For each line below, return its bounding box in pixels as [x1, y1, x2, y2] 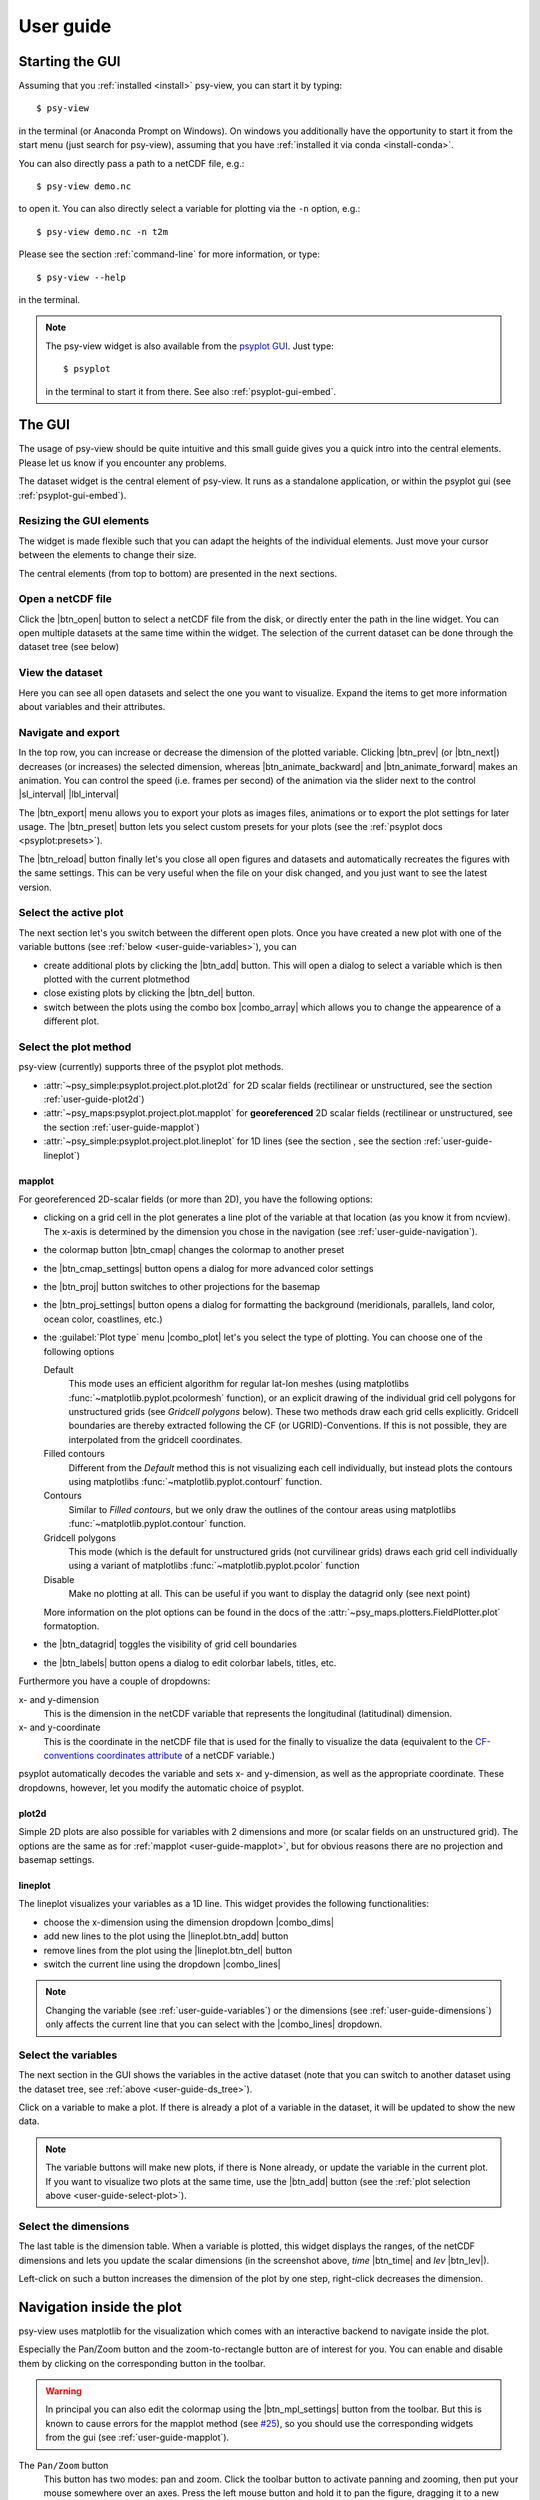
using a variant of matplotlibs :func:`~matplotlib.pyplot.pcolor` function [68, 1560, 360, 1572]
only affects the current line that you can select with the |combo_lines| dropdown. [45, 2018, 383, 2030]
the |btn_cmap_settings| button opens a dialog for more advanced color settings [43, 1262, 374, 1274]
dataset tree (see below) [18, 641, 120, 653]
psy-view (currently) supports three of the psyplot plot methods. [18, 1061, 284, 1073]
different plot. [43, 1015, 100, 1027]
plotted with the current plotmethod [43, 973, 190, 985]
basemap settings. [18, 1854, 95, 1866]
